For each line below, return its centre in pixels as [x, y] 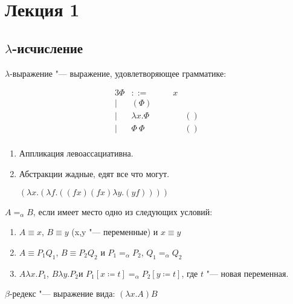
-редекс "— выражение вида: [62, 293]
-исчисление [48, 47]
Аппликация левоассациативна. [76, 153]
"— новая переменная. [247, 273]
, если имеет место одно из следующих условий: [123, 211]
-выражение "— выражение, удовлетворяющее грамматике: [118, 73]
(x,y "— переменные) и [115, 232]
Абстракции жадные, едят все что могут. [94, 173]
